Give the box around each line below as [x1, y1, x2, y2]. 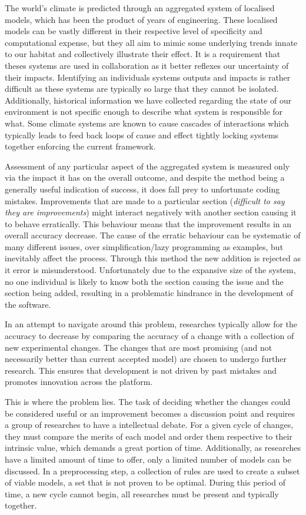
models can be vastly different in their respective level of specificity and [5, 25, 262, 37]
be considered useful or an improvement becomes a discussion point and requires [5, 407, 295, 419]
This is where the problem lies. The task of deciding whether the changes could [5, 396, 291, 407]
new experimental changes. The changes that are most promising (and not [5, 341, 272, 353]
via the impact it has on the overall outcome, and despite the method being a [5, 171, 285, 184]
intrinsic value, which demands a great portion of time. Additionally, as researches [5, 441, 301, 454]
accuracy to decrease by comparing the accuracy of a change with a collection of [5, 330, 294, 342]
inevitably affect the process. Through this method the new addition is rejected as [5, 252, 301, 264]
